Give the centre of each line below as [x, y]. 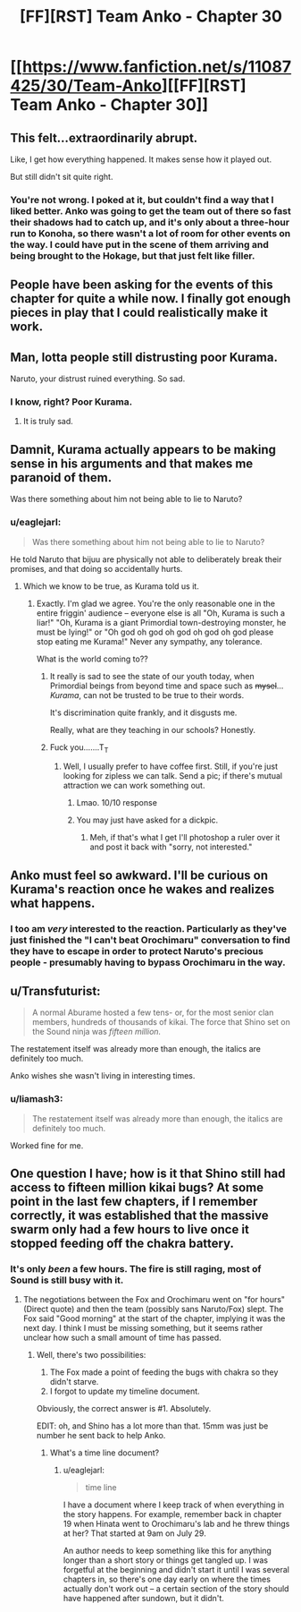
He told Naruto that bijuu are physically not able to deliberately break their [146, 559]
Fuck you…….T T [79, 748]
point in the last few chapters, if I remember [134, 1202]
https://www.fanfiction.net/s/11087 [157, 67]
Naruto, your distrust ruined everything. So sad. [98, 379]
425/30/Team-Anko [86, 86]
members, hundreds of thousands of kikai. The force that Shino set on [161, 1022]
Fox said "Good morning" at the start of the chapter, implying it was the [154, 1318]
